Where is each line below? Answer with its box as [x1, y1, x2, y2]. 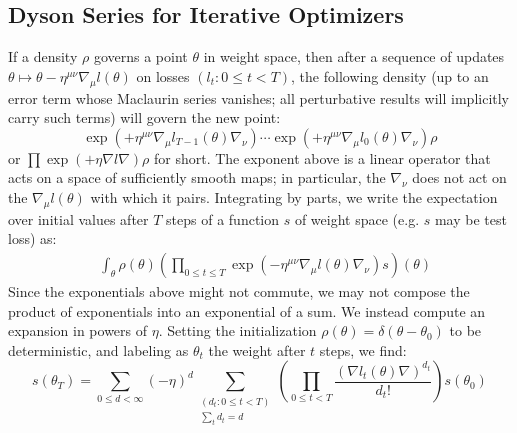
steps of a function [166, 208, 280, 229]
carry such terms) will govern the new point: [8, 107, 281, 128]
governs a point [93, 46, 188, 67]
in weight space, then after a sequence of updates [203, 46, 505, 67]
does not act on [412, 167, 507, 188]
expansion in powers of [8, 320, 148, 341]
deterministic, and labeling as [8, 339, 189, 360]
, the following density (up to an [291, 65, 489, 86]
